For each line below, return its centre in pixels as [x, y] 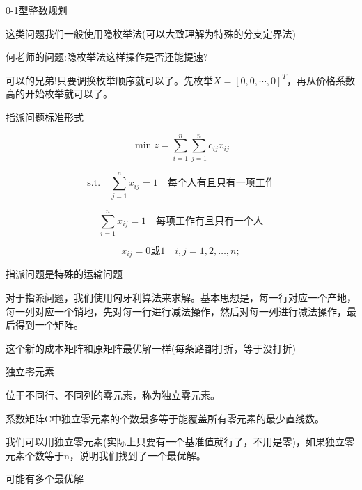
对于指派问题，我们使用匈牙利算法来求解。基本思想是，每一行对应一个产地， [181, 297]
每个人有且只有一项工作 [221, 183]
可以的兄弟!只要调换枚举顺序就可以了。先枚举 [109, 80]
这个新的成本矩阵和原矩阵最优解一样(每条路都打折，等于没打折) [151, 348]
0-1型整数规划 [37, 10]
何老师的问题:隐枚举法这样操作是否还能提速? [107, 57]
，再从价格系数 [321, 80]
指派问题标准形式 [45, 117]
